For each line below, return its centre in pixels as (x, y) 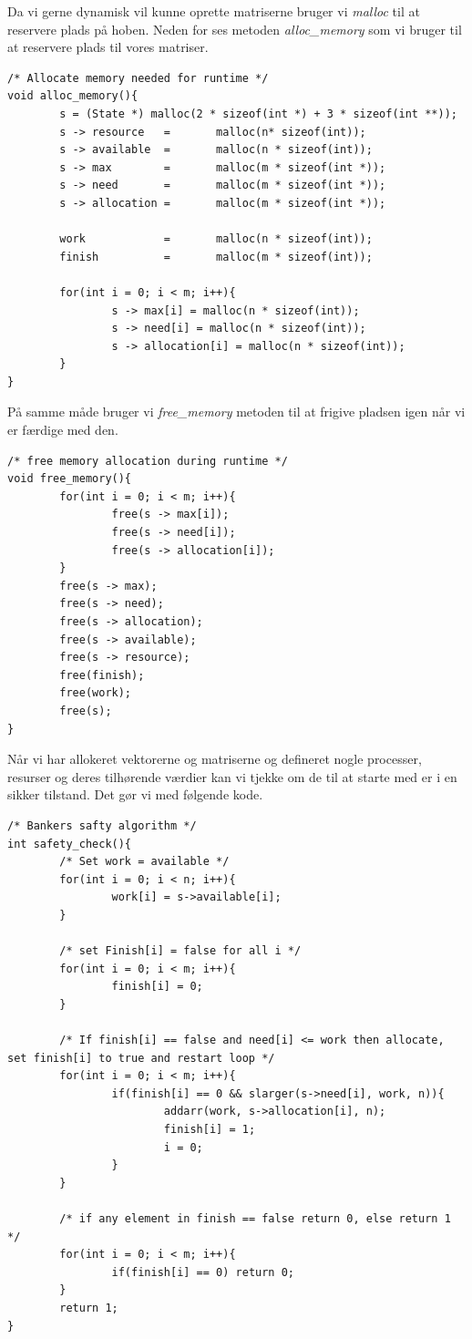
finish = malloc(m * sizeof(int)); (216, 257)
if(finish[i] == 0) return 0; (203, 1272)
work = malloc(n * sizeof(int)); (216, 239)
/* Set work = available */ (144, 862)
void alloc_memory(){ (73, 96)
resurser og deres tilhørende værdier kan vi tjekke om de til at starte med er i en (232, 776)
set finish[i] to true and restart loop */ (141, 1058)
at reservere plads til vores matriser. (108, 47)
